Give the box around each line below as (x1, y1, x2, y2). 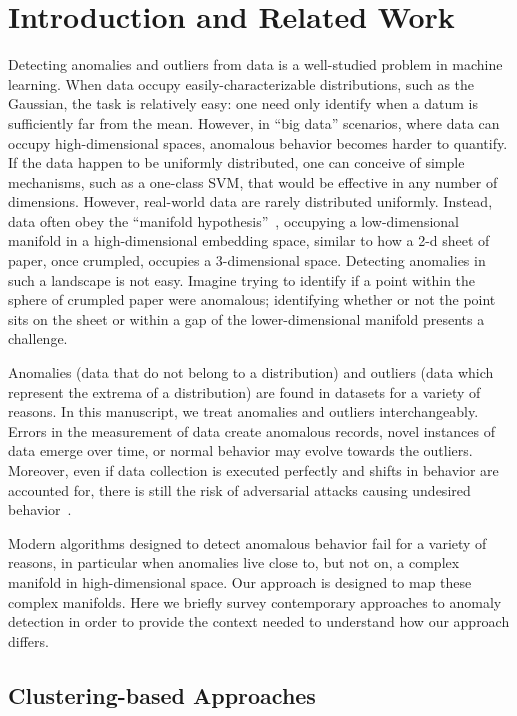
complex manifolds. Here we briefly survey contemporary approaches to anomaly (8, 591, 502, 612)
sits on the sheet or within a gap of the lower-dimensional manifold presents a (8, 308, 485, 329)
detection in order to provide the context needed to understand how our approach (8, 611, 510, 632)
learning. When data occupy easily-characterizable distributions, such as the (8, 73, 475, 94)
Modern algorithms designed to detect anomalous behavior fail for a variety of (8, 532, 487, 553)
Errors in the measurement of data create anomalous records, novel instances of (8, 420, 496, 441)
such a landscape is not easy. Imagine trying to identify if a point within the (8, 269, 476, 290)
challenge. (8, 328, 68, 349)
